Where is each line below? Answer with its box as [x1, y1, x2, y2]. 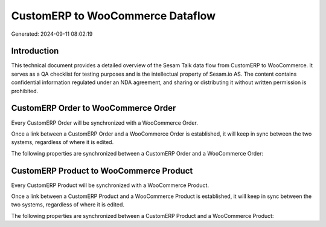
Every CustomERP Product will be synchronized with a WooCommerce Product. [11, 182, 209, 189]
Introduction [11, 46, 59, 56]
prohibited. [11, 87, 39, 94]
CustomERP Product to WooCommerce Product [11, 165, 193, 176]
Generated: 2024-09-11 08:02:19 [11, 30, 93, 38]
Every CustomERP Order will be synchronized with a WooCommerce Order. [11, 119, 199, 127]
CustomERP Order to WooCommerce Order [11, 103, 176, 113]
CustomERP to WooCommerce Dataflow [11, 9, 216, 22]
